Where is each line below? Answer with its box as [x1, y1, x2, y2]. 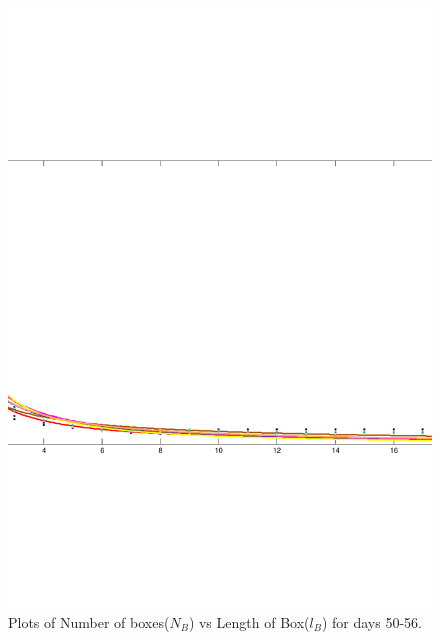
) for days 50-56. [321, 611, 422, 632]
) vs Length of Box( [188, 611, 310, 632]
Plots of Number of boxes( [8, 611, 170, 632]
